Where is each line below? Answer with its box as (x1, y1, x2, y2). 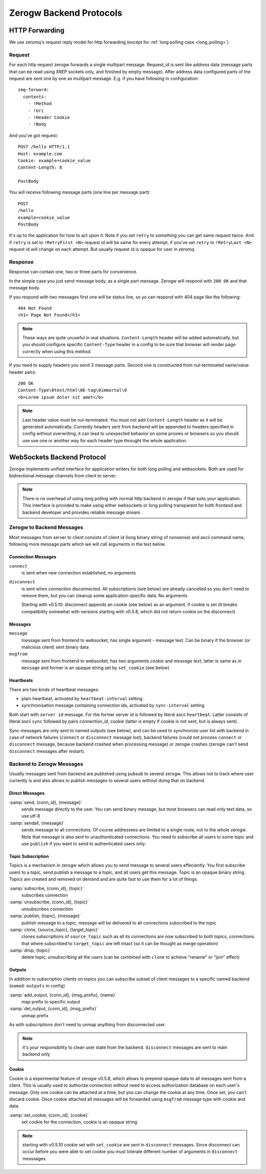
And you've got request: (9, 132, 59, 138)
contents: (23, 94, 47, 100)
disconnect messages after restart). (9, 748, 86, 754)
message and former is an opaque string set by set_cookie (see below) (21, 665, 170, 671)
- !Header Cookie (28, 114, 70, 120)
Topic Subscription (9, 854, 49, 859)
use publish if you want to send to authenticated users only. (21, 841, 146, 847)
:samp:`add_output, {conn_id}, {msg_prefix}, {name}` (9, 992, 117, 998)
